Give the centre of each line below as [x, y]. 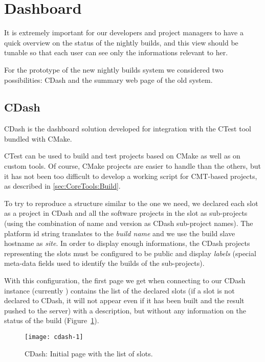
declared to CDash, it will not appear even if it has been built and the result [124, 300]
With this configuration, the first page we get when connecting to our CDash [125, 280]
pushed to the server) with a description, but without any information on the [125, 310]
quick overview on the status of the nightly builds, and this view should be [121, 42]
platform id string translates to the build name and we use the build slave [120, 233]
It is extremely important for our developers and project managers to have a [124, 32]
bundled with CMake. [38, 138]
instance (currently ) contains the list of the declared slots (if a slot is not [119, 290]
